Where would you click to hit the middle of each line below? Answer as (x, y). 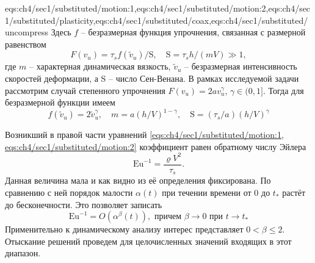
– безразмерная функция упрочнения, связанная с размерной (193, 32)
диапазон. (23, 253)
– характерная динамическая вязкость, (100, 66)
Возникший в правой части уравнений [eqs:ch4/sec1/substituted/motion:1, (144, 135)
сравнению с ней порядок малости (69, 193)
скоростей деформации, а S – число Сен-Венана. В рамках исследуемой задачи (152, 78)
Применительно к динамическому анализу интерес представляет (124, 229)
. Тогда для (283, 90)
